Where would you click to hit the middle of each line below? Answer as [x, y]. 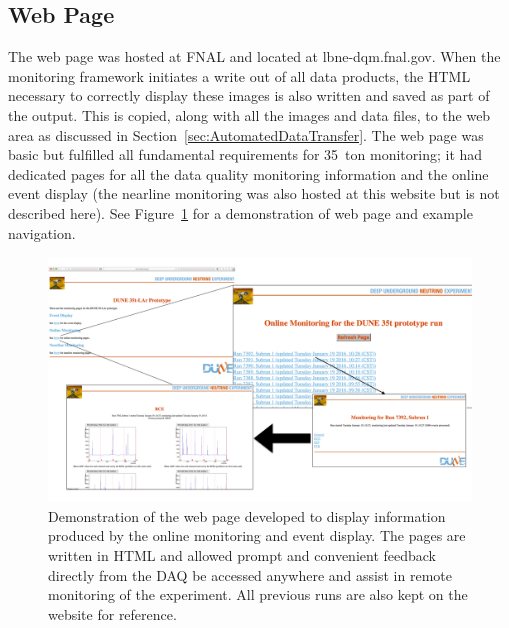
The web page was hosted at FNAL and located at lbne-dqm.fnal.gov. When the [254, 56]
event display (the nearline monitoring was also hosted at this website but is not [254, 193]
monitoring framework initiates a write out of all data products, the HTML [239, 75]
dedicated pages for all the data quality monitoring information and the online [248, 173]
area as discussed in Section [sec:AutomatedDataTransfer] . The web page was [246, 134]
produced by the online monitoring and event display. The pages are [257, 535]
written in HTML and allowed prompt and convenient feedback [242, 555]
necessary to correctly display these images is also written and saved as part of [249, 95]
